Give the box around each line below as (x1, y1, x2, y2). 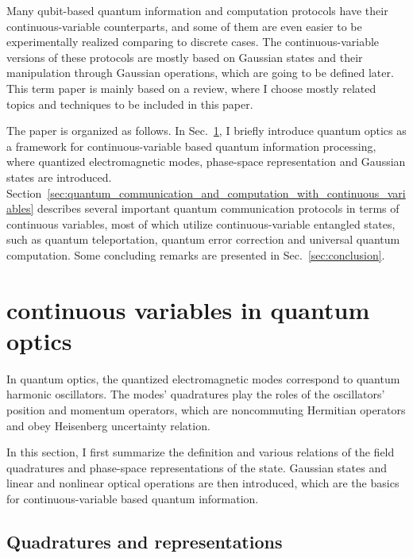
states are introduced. (6, 168, 112, 185)
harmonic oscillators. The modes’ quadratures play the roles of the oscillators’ (6, 386, 385, 402)
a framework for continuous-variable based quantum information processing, (6, 137, 376, 154)
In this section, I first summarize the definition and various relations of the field (6, 444, 395, 460)
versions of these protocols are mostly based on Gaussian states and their (6, 48, 363, 65)
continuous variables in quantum (6, 293, 370, 325)
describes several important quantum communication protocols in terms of (37, 200, 399, 217)
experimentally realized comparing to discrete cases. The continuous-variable (6, 33, 380, 50)
